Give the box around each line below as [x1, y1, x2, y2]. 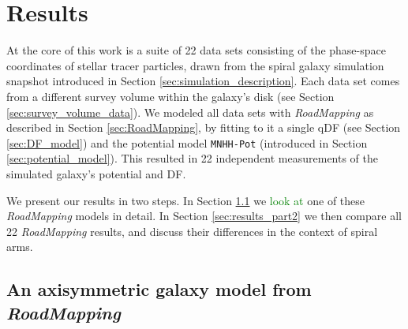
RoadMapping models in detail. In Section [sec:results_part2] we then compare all [6, 207, 402, 224]
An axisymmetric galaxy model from [6, 277, 312, 301]
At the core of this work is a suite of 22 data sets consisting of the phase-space [6, 42, 386, 58]
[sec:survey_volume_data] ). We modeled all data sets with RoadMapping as [6, 103, 374, 120]
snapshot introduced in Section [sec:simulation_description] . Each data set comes [6, 73, 400, 89]
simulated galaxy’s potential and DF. [6, 165, 186, 181]
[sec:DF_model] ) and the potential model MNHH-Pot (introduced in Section [6, 134, 368, 151]
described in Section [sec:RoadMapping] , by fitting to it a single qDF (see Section [6, 119, 401, 136]
